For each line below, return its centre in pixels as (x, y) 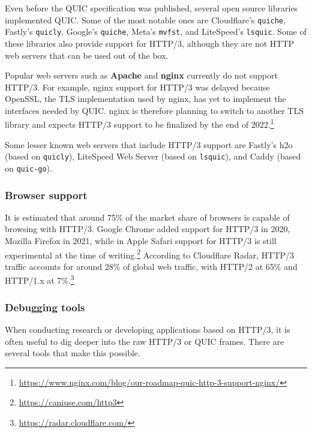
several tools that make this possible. (73, 353)
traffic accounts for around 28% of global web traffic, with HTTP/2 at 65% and (151, 266)
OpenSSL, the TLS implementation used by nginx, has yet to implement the (145, 99)
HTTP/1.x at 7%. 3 (40, 279)
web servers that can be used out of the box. (87, 55)
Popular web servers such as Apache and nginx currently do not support (141, 75)
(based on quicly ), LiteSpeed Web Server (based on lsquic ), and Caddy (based (153, 156)
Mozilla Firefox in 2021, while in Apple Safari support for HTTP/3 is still (141, 241)
